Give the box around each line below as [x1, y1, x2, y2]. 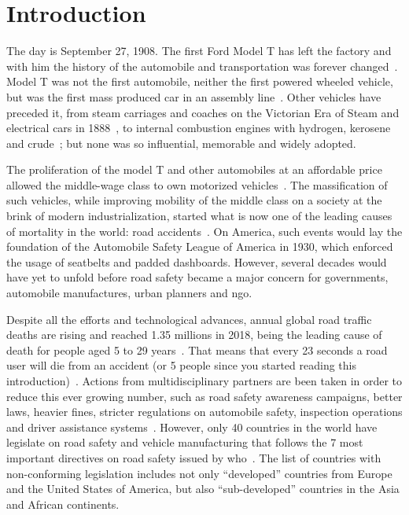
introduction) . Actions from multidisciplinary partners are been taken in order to [6, 373, 403, 388]
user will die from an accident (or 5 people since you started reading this [6, 357, 356, 373]
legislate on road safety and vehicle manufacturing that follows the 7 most [6, 434, 363, 451]
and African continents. [6, 495, 120, 512]
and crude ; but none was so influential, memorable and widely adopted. [6, 134, 356, 151]
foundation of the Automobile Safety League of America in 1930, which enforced [6, 238, 393, 255]
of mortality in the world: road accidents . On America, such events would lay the [6, 223, 403, 239]
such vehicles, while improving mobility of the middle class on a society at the [6, 192, 382, 208]
